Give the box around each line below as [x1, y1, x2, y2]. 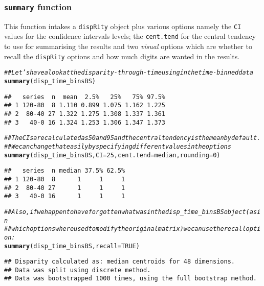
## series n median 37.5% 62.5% [4, 167, 125, 175]
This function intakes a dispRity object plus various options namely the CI [4, 20, 241, 31]
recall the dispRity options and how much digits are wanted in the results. [4, 51, 240, 61]
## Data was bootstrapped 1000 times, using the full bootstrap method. [4, 275, 257, 282]
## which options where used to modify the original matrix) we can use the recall [4, 225, 246, 233]
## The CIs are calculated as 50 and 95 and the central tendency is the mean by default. [4, 134, 261, 142]
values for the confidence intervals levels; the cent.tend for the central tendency [4, 31, 256, 41]
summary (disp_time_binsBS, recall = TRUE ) [4, 242, 140, 250]
